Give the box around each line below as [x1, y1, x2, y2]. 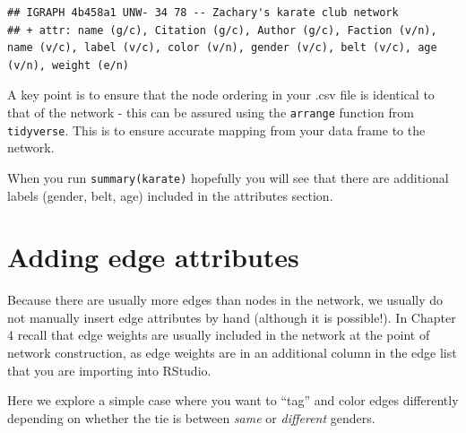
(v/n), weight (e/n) [7, 58, 130, 72]
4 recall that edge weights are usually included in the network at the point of [7, 325, 430, 344]
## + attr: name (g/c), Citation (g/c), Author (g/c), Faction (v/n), [7, 23, 437, 37]
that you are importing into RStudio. [7, 360, 211, 379]
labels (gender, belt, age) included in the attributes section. [7, 186, 333, 204]
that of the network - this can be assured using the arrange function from [7, 102, 414, 121]
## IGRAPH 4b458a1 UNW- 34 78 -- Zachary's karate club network [7, 6, 399, 19]
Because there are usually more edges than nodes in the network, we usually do [7, 290, 444, 309]
